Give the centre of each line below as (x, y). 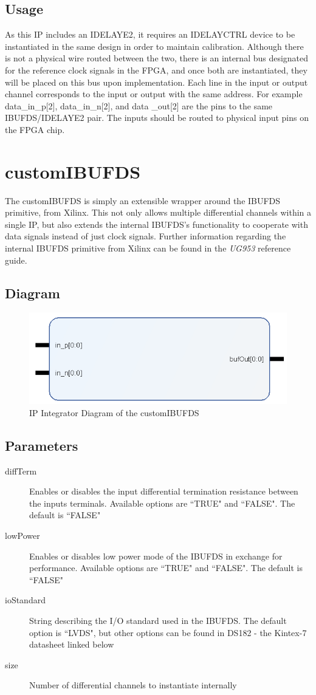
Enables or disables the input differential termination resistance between (164, 491)
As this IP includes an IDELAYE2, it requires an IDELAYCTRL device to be (150, 34)
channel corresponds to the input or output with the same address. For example (154, 94)
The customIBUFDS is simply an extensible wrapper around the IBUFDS (143, 200)
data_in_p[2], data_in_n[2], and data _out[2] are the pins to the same (139, 105)
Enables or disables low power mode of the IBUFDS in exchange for (156, 556)
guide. (16, 260)
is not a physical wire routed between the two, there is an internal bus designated (157, 58)
